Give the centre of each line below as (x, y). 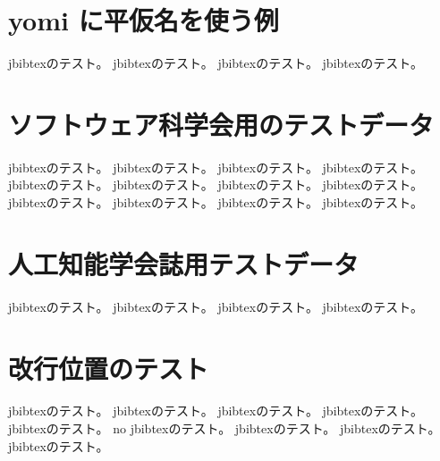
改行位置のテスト (109, 368)
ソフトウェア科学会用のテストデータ (221, 124)
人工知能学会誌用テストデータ (184, 263)
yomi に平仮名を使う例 (144, 20)
